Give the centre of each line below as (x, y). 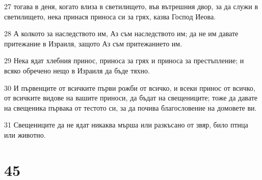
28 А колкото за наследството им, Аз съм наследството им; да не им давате (121, 33)
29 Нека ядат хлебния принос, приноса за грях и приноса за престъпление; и (124, 60)
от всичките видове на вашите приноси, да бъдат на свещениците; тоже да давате (131, 98)
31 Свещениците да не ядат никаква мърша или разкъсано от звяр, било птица (126, 125)
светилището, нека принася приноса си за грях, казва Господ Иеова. (110, 16)
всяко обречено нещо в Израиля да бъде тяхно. (77, 70)
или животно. (25, 134)
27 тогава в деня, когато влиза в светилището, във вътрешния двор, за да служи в (131, 6)
